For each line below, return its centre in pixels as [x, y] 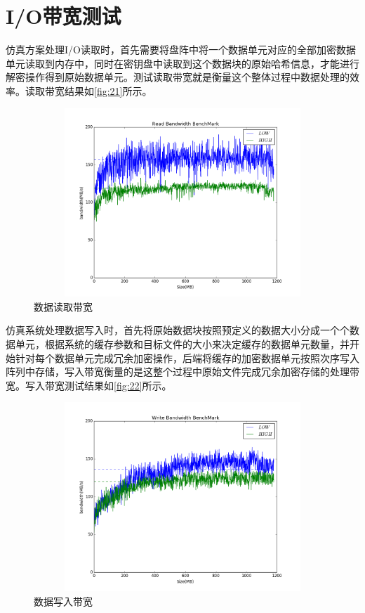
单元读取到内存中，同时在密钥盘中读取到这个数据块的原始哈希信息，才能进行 [182, 63]
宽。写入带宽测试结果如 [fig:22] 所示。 [89, 385]
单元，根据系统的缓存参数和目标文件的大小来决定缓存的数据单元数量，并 [182, 344]
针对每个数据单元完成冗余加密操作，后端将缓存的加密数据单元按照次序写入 [187, 357]
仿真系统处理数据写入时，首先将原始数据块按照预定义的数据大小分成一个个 [178, 330]
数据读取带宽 [63, 306]
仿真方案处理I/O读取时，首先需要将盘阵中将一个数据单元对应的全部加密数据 [181, 50]
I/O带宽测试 [64, 16]
